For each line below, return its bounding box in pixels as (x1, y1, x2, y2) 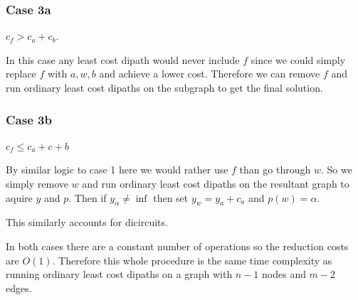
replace (6, 66, 36, 81)
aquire (6, 190, 33, 205)
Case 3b (6, 110, 52, 128)
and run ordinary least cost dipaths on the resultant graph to (82, 176, 349, 191)
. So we (320, 162, 352, 177)
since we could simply (251, 52, 346, 67)
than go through (239, 162, 311, 177)
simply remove (6, 176, 68, 191)
